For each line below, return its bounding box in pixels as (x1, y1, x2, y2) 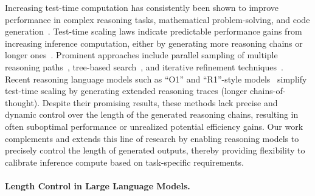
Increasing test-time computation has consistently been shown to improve (5, 1, 279, 13)
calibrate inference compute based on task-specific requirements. (5, 155, 244, 168)
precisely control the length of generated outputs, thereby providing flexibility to (5, 144, 305, 157)
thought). (5, 96, 40, 109)
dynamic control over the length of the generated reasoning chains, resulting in (5, 108, 299, 121)
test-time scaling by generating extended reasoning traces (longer (5, 84, 247, 97)
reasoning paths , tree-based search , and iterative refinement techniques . (5, 60, 283, 73)
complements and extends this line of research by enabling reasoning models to (5, 132, 299, 144)
